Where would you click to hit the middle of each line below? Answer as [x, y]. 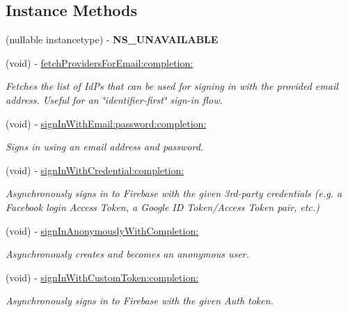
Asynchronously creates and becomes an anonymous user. [127, 254]
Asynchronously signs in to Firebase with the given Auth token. [140, 301]
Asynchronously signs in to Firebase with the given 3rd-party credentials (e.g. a [174, 193]
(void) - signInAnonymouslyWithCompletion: [102, 230]
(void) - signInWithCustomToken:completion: [102, 277]
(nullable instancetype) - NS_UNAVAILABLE [112, 39]
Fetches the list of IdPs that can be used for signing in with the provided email [172, 86]
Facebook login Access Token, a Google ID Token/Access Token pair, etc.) [163, 206]
